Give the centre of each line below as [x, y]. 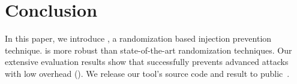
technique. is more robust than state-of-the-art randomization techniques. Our [148, 50]
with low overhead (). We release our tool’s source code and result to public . [147, 73]
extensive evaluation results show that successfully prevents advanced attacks [147, 62]
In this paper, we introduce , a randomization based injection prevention [138, 38]
